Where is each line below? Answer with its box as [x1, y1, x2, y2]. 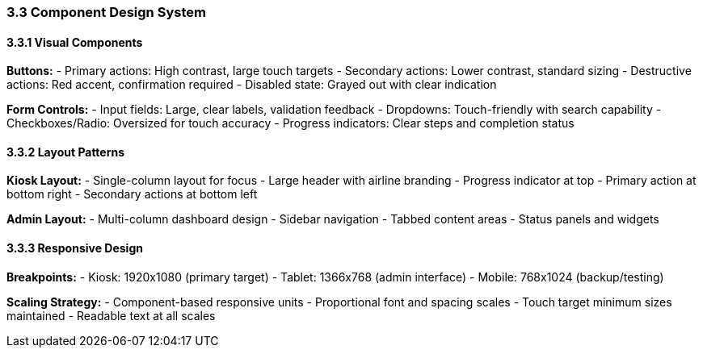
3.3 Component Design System [6, 4, 206, 20]
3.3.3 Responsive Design [6, 241, 143, 256]
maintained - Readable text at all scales [6, 308, 216, 323]
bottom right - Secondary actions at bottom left [6, 187, 258, 202]
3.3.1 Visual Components [6, 35, 143, 49]
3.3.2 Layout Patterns [6, 144, 125, 159]
